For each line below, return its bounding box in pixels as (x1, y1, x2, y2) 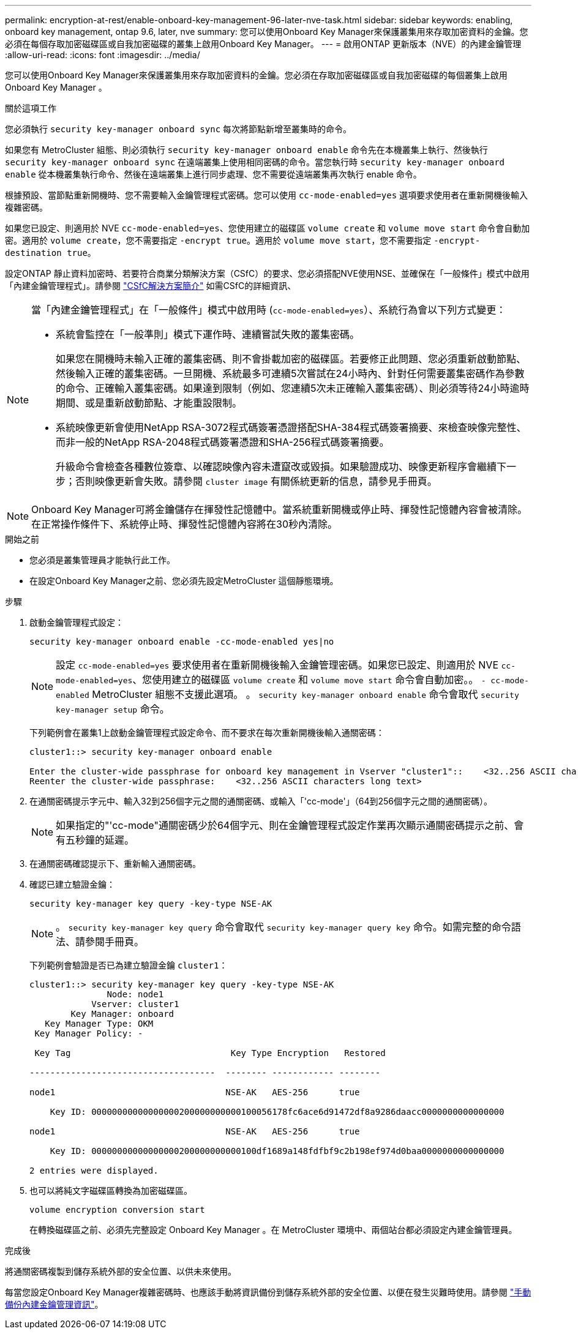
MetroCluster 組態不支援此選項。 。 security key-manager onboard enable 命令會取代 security (92, 688, 519, 700)
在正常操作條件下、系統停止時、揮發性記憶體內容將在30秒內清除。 (31, 518, 338, 530)
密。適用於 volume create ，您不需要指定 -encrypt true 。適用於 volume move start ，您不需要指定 (5, 235, 432, 245)
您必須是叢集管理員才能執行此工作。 (29, 555, 175, 565)
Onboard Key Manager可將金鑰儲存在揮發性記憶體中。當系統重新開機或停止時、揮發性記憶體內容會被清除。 (31, 503, 528, 515)
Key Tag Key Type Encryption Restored (34, 1048, 386, 1058)
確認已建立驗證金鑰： (29, 879, 115, 890)
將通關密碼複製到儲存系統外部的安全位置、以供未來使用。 (5, 1266, 236, 1276)
